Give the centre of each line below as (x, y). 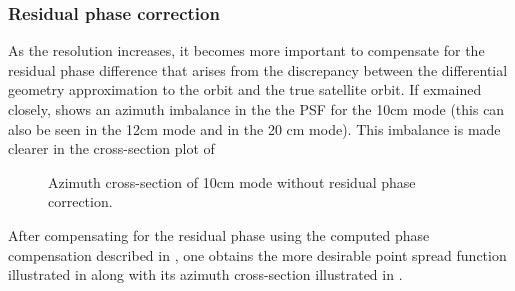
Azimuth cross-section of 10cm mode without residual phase (232, 181)
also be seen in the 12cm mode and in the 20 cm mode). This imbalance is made (254, 128)
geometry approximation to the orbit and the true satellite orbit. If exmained (245, 89)
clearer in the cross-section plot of (111, 148)
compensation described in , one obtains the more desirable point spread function (257, 254)
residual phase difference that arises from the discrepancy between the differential (258, 69)
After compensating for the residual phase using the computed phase (219, 234)
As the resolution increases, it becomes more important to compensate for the (246, 50)
